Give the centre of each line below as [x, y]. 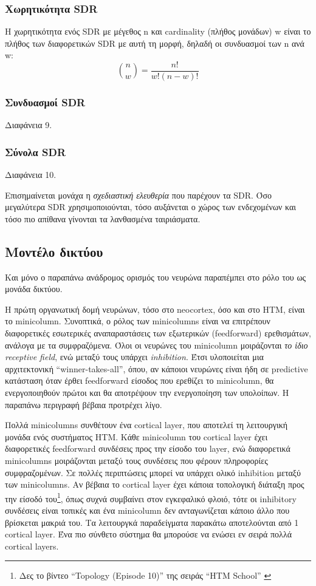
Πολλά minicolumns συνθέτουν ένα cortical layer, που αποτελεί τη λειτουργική [146, 425]
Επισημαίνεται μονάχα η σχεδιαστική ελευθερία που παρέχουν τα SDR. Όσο [139, 195]
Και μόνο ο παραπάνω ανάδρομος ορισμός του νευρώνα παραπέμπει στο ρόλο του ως [156, 277]
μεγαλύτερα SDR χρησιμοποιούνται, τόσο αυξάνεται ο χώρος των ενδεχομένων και [151, 207]
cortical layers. [32, 546]
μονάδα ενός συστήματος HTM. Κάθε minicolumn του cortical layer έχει [136, 436]
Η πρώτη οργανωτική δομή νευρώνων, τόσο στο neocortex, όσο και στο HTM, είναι [155, 309]
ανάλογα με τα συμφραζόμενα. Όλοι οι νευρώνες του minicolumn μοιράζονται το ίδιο [156, 345]
